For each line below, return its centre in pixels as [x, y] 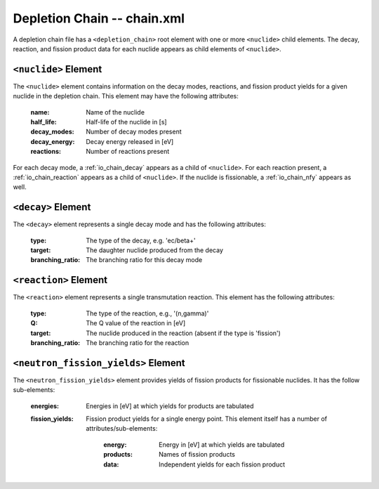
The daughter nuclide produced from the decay [155, 250]
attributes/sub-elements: [122, 429]
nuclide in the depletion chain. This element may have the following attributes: [126, 96]
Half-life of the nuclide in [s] [127, 122]
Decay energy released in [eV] [130, 141]
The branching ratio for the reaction [138, 343]
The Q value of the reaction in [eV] [136, 323]
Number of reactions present [128, 152]
